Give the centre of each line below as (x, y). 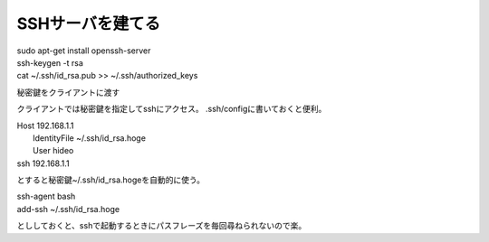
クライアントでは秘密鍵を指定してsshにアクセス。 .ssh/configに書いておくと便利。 (172, 109)
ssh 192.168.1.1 (43, 163)
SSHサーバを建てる (89, 23)
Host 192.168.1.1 (45, 126)
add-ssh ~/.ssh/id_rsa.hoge (68, 209)
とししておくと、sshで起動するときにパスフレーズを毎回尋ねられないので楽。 (162, 226)
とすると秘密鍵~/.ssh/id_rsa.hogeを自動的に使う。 (111, 180)
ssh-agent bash (46, 196)
